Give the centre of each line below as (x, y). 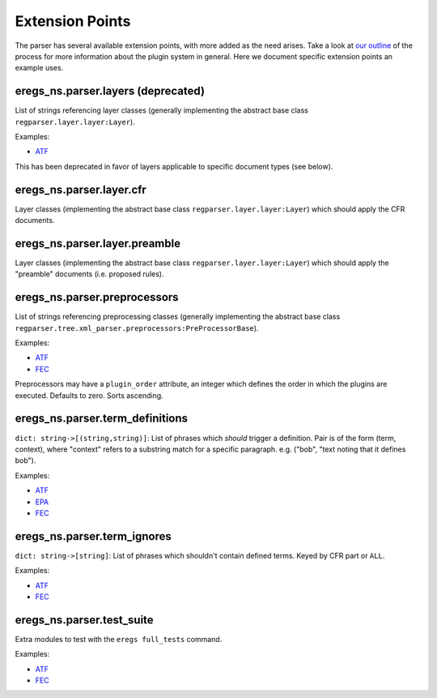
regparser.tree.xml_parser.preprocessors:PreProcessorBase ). (137, 328)
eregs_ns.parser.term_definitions (102, 419)
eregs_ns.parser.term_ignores (93, 536)
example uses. (39, 68)
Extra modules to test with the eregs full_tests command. (119, 639)
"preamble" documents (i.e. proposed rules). (89, 274)
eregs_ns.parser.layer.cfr (81, 189)
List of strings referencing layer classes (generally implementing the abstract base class (162, 110)
